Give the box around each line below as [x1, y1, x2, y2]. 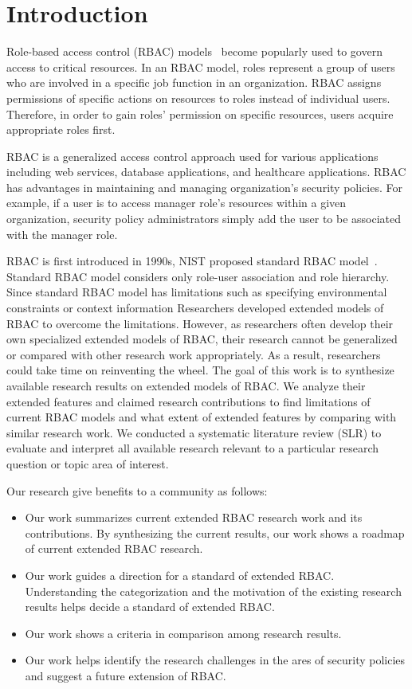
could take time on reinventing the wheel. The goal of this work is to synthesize [6, 362, 394, 378]
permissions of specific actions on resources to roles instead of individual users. [6, 89, 390, 106]
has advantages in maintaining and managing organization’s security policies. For [6, 178, 402, 195]
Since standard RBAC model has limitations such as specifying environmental [6, 284, 387, 300]
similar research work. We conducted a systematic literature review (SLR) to [6, 424, 382, 440]
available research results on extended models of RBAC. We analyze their [6, 378, 366, 393]
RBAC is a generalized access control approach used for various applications [6, 147, 379, 164]
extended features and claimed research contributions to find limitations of [6, 393, 371, 409]
